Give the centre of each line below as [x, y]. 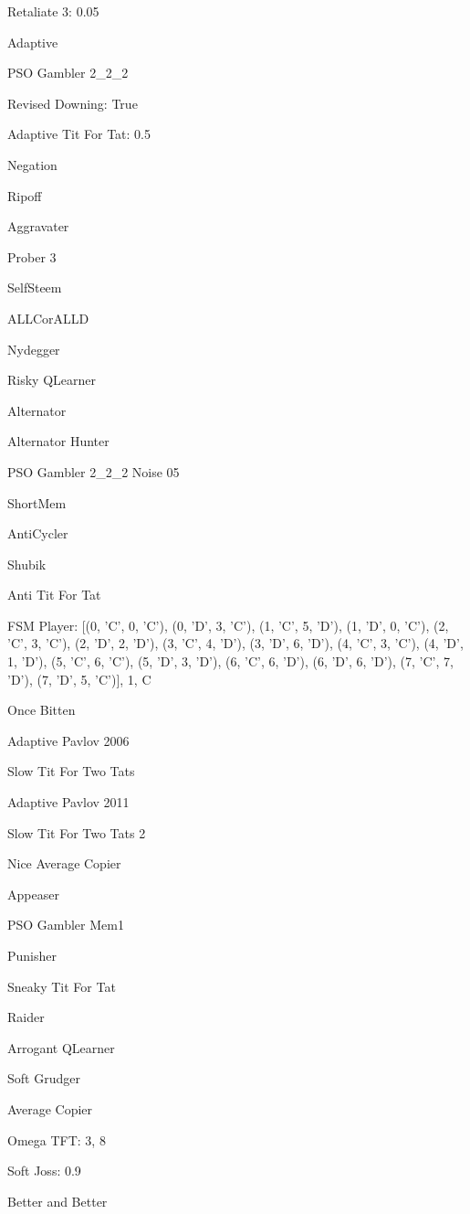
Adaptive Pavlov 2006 [68, 740]
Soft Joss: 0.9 [44, 1171]
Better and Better [57, 1201]
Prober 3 [32, 256]
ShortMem [37, 502]
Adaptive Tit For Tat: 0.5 [79, 134]
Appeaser [33, 894]
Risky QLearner [52, 380]
